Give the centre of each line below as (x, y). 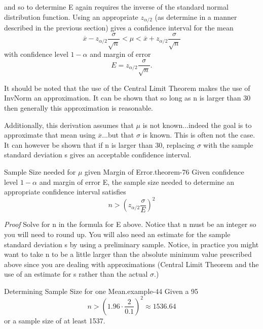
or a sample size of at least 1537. (55, 320)
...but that (118, 135)
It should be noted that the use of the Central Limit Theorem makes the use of (127, 88)
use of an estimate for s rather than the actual (76, 274)
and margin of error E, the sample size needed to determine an (137, 182)
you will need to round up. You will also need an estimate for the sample (117, 234)
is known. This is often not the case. (199, 135)
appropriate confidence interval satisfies (65, 192)
